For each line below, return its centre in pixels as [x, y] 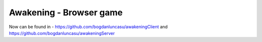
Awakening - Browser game [66, 12]
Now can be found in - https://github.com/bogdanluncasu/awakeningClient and [88, 27]
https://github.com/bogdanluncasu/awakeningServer [62, 33]
